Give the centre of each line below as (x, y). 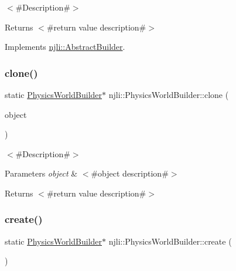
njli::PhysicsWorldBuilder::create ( (170, 241)
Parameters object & (41, 173)
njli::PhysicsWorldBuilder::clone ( (169, 94)
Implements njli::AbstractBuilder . (65, 47)
